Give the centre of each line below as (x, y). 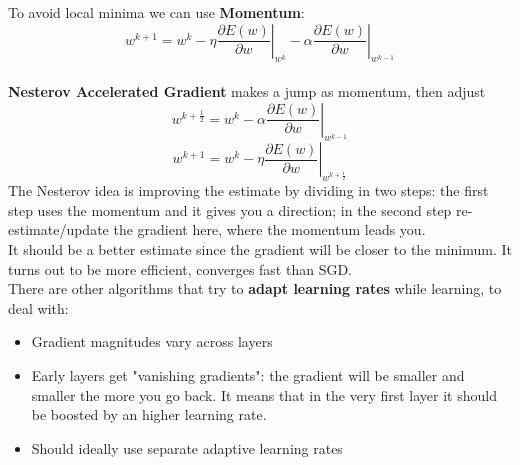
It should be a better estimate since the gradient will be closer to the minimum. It (260, 248)
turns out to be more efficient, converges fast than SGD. (180, 268)
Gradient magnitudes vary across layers (152, 341)
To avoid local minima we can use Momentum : (156, 12)
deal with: (38, 307)
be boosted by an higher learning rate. (149, 414)
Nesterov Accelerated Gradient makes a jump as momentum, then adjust (247, 90)
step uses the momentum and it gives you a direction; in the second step (230, 209)
